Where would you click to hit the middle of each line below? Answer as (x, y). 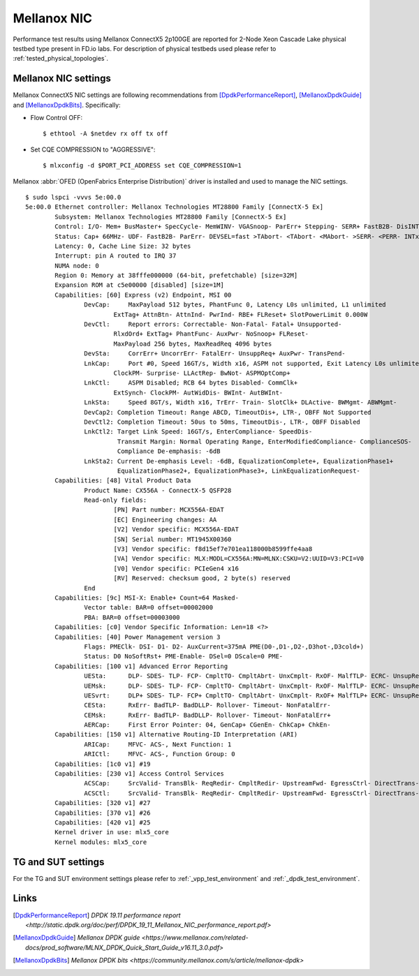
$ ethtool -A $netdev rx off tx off (105, 134)
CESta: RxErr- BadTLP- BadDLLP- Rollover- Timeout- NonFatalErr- (207, 705)
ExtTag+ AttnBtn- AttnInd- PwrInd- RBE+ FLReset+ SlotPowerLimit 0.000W (241, 315)
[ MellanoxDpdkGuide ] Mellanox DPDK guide (76, 938)
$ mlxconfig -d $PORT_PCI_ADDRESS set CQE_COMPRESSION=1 (142, 165)
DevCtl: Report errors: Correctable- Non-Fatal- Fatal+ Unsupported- (213, 324)
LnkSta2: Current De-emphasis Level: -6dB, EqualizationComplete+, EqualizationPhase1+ (239, 461)
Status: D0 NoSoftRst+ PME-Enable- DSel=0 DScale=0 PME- (184, 657)
